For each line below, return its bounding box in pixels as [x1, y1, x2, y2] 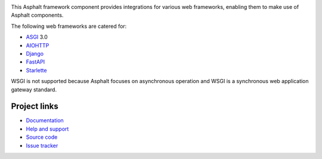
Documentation [26, 117, 64, 124]
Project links [11, 101, 59, 112]
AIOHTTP [26, 42, 49, 49]
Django [26, 50, 44, 57]
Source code [26, 133, 58, 141]
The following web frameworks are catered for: [11, 23, 127, 30]
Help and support [26, 125, 69, 132]
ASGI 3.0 [26, 33, 48, 41]
